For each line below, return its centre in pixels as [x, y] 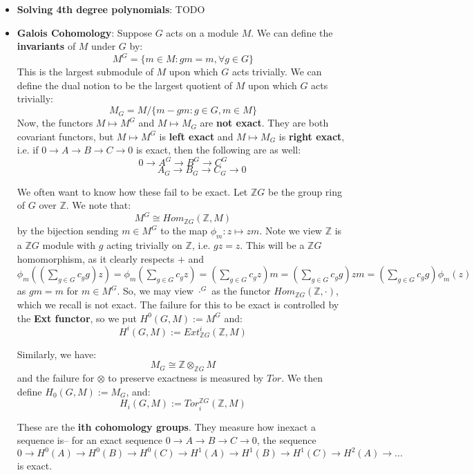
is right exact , [312, 136]
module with [69, 245]
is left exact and [196, 136]
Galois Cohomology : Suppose [85, 32]
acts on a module [202, 32]
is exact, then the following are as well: [218, 150]
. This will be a [272, 245]
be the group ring [305, 191]
